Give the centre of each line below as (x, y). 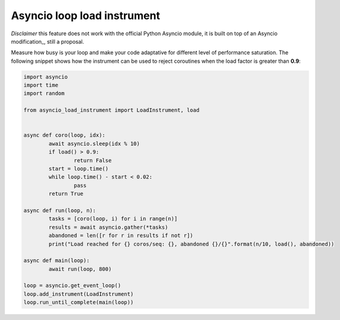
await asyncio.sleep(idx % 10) (94, 144)
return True (66, 194)
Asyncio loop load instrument (85, 16)
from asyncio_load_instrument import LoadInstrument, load (111, 110)
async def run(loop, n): (60, 210)
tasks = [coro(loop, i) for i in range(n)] (113, 219)
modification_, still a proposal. (48, 41)
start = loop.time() (79, 169)
